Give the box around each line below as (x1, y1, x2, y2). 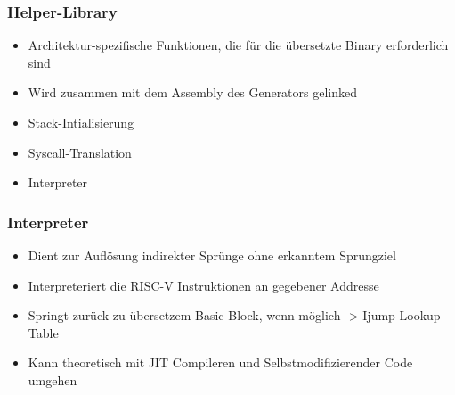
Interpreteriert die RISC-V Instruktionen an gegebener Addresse (28, 276, 379, 294)
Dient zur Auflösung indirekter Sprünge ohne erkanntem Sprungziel (28, 246, 396, 264)
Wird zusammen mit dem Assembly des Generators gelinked (28, 83, 358, 102)
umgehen (28, 370, 77, 389)
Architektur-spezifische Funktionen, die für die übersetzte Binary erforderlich (28, 36, 449, 54)
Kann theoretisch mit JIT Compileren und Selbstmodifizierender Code (28, 353, 413, 372)
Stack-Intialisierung (28, 113, 134, 131)
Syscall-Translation (28, 143, 132, 161)
